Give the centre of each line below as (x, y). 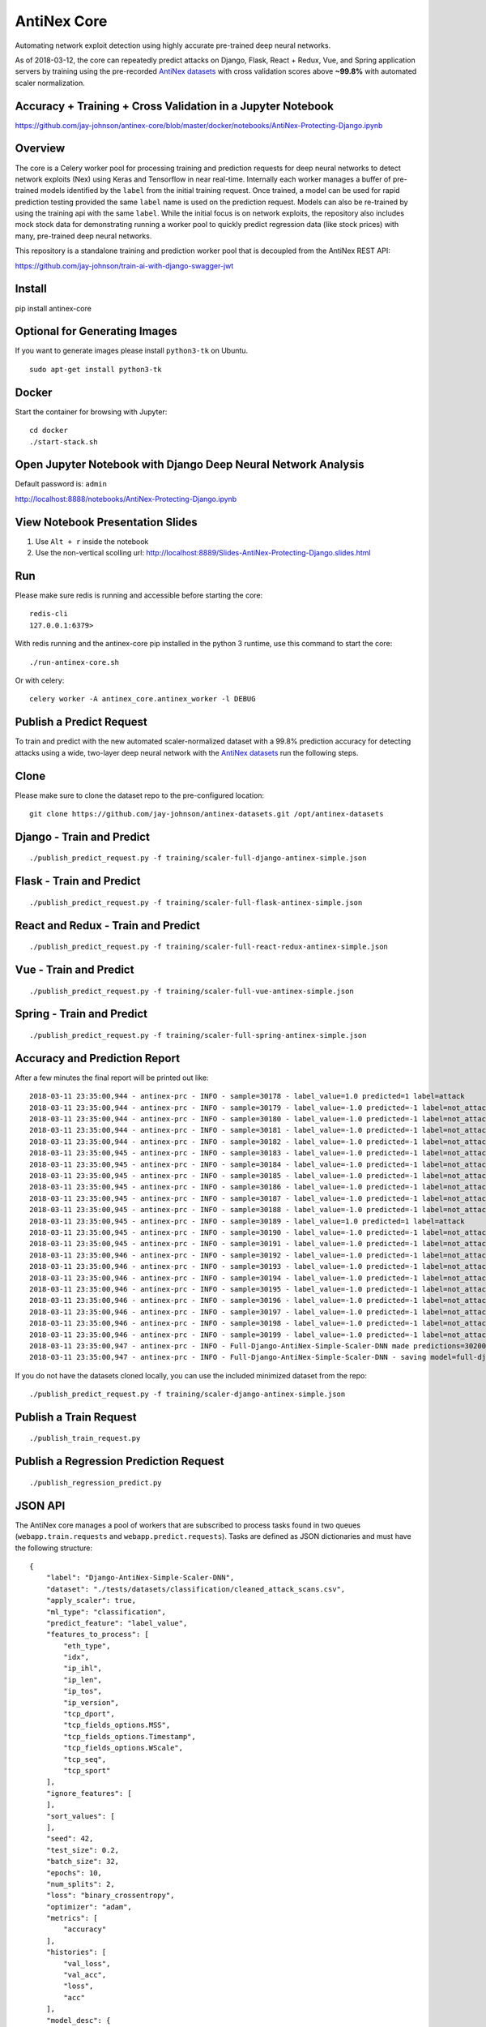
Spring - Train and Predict (81, 1014)
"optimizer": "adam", (89, 1907)
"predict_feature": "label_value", (117, 1623)
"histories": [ (76, 1952)
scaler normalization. (50, 83)
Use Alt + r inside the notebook (92, 541)
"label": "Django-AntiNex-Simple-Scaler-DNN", (140, 1578)
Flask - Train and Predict (78, 881)
